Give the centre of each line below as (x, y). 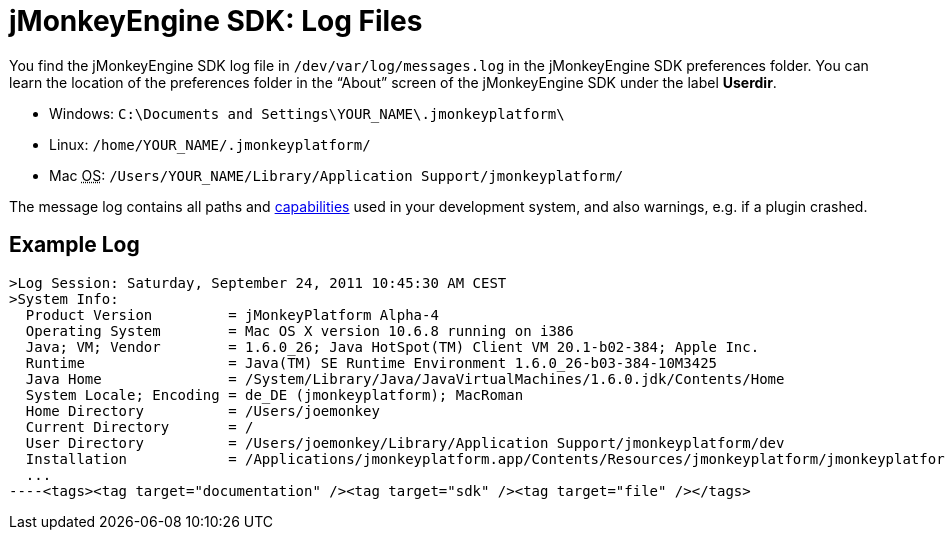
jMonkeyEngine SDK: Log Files (216, 21)
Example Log (74, 245)
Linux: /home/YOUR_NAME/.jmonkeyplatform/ (210, 144)
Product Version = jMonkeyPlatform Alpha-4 (232, 314)
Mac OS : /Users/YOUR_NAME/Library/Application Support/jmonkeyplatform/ (336, 175)
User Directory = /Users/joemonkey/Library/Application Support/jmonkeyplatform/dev (405, 442)
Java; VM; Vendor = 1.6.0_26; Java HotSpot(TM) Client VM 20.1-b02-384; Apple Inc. (392, 346)
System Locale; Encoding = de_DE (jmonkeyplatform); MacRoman (274, 394)
